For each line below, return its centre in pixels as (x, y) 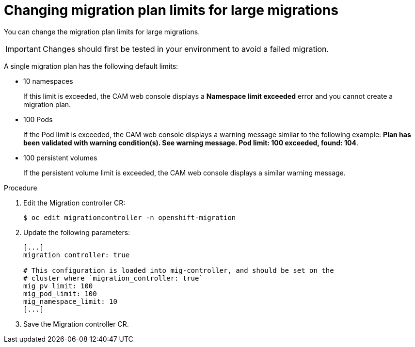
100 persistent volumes (60, 158)
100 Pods (38, 119)
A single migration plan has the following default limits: (91, 66)
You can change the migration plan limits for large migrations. (102, 32)
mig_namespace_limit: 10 (70, 301)
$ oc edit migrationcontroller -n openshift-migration (130, 217)
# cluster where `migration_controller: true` (113, 278)
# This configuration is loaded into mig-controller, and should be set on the (179, 270)
